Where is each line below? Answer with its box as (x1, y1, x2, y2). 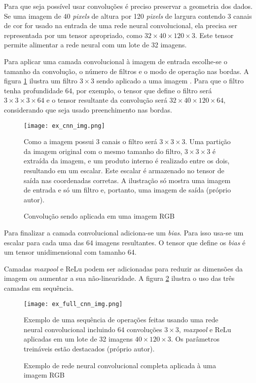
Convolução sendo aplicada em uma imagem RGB (24, 211, 175, 221)
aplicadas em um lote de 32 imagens (24, 334, 133, 344)
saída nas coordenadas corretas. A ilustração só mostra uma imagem (24, 175, 231, 185)
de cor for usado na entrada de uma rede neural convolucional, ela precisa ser (4, 20, 237, 31)
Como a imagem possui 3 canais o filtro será (24, 136, 157, 147)
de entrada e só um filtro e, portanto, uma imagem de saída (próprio (24, 185, 231, 195)
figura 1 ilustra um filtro (4, 76, 77, 86)
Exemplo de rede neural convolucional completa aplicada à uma (24, 360, 216, 370)
